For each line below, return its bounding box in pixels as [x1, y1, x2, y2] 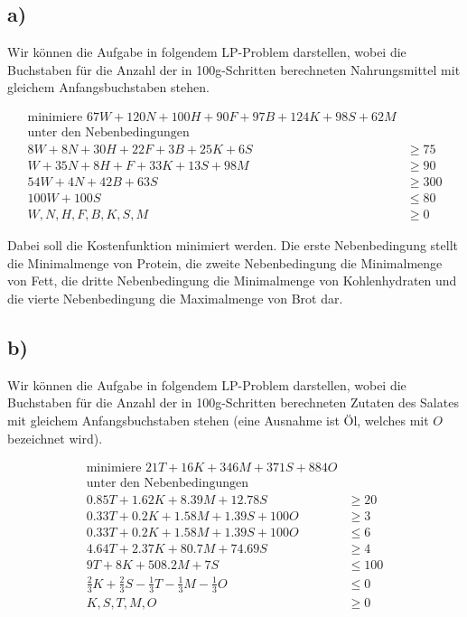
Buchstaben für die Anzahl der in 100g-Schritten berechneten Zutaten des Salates [7, 393, 459, 412]
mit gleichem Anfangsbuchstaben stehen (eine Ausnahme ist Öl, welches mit [7, 410, 429, 429]
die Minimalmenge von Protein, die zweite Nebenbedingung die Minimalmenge [7, 253, 443, 272]
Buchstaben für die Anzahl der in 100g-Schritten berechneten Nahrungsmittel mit [7, 60, 461, 79]
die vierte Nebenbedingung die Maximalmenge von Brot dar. [7, 288, 343, 307]
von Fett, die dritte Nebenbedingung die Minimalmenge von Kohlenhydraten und [7, 271, 457, 290]
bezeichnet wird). [7, 428, 103, 447]
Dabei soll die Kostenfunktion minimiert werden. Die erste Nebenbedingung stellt [7, 236, 458, 255]
